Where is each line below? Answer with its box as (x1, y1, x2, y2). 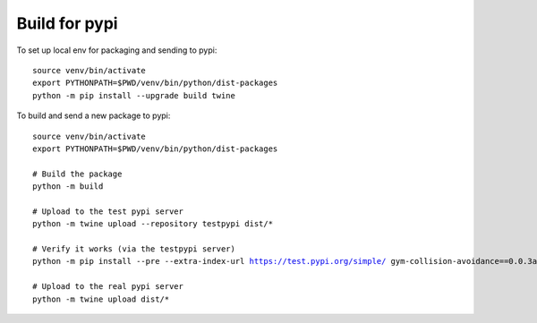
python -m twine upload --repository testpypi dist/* (32, 219, 273, 229)
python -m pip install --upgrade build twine (32, 90, 236, 100)
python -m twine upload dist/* (32, 293, 170, 304)
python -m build (32, 182, 104, 191)
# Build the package (32, 168, 123, 179)
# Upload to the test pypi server (32, 206, 183, 217)
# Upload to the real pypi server (32, 282, 183, 292)
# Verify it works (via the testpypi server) (32, 244, 236, 254)
